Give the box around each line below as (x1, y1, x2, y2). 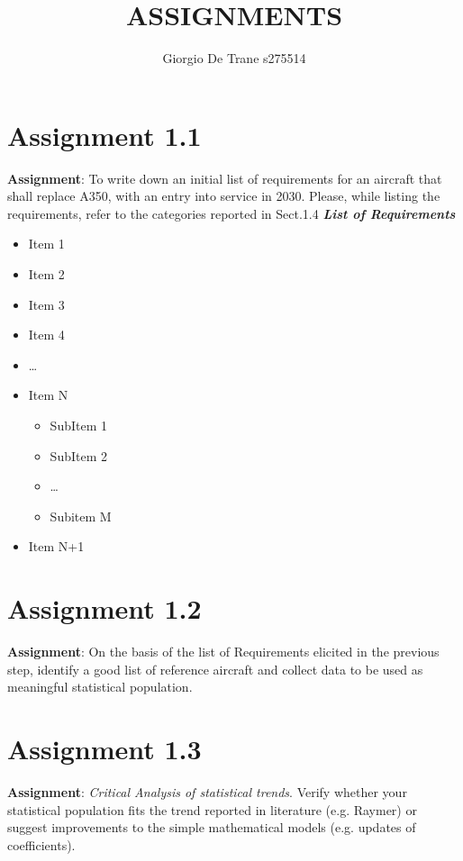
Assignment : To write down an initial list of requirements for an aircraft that (7, 168, 442, 187)
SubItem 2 (50, 446, 107, 465)
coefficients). (7, 835, 76, 854)
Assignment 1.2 (7, 590, 202, 627)
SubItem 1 (50, 416, 107, 434)
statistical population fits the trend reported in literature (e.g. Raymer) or (7, 800, 417, 819)
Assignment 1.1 (7, 116, 202, 153)
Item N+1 (28, 537, 85, 556)
